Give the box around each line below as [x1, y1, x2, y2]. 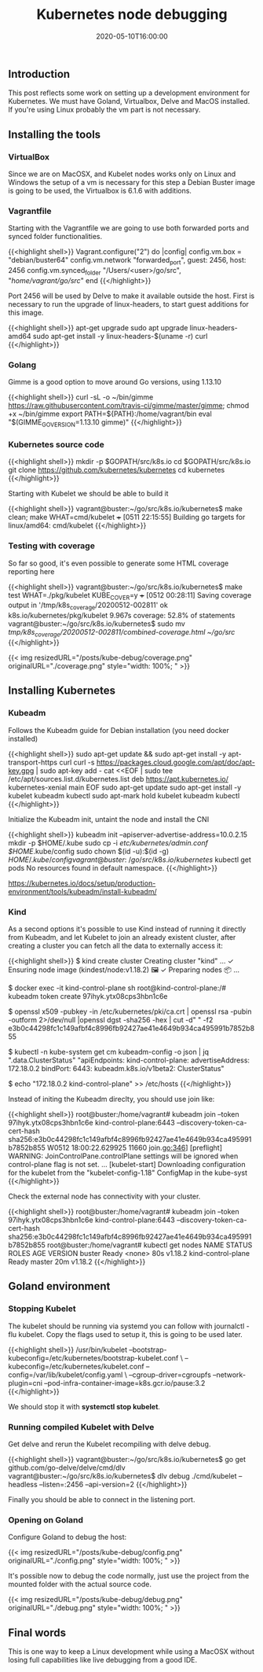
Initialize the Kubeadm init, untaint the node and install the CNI [8, 814, 210, 823]
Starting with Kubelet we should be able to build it [8, 489, 169, 499]
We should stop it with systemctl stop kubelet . [8, 1401, 161, 1411]
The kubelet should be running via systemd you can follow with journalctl [8, 1321, 245, 1331]
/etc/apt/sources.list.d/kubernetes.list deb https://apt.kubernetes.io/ [8, 774, 229, 783]
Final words [8, 1626, 67, 1639]
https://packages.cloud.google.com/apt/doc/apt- [96, 757, 255, 767]
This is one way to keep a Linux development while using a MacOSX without [8, 1647, 255, 1656]
